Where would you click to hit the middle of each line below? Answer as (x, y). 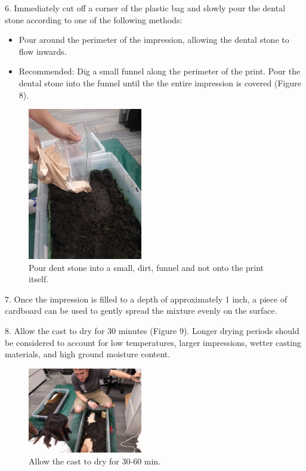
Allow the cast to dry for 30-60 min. (95, 461)
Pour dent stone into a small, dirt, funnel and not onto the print (146, 267)
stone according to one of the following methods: (94, 19)
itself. (39, 279)
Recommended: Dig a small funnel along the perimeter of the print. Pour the (160, 71)
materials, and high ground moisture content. (88, 354)
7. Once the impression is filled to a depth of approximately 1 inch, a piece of (146, 299)
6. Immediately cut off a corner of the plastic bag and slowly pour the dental (145, 8)
